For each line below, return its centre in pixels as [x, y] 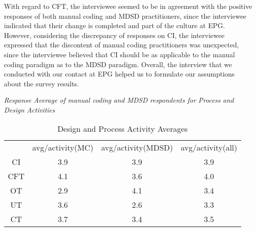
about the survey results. [41, 83]
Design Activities [30, 109]
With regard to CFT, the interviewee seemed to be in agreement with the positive [128, 6]
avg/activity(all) [209, 147]
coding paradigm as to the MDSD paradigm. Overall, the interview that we [118, 64]
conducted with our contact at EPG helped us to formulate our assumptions [119, 74]
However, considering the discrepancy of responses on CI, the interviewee [114, 35]
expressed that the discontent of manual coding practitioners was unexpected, [122, 45]
